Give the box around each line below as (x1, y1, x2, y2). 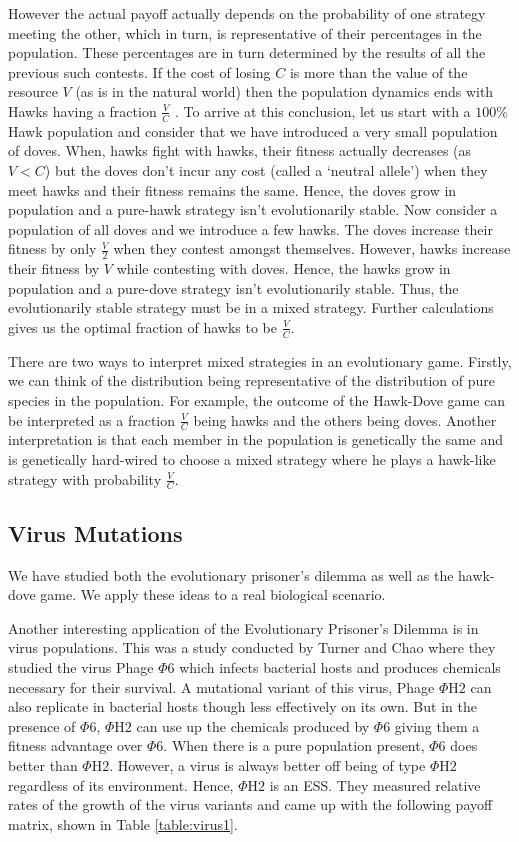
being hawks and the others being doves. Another (193, 409, 497, 430)
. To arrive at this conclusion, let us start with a (175, 100, 471, 121)
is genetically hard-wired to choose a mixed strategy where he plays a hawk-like (8, 449, 496, 469)
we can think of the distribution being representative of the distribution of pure (8, 370, 495, 391)
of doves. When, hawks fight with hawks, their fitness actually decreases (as (8, 140, 472, 161)
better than (8, 754, 78, 775)
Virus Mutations (8, 517, 183, 548)
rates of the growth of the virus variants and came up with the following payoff (8, 794, 493, 815)
